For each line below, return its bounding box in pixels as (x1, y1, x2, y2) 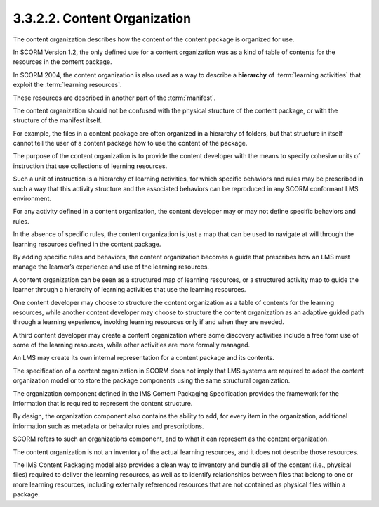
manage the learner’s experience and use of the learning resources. (13, 262, 210, 271)
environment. (13, 194, 52, 203)
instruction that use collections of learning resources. (13, 162, 168, 170)
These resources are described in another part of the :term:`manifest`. (13, 94, 216, 102)
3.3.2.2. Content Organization (13, 11, 192, 26)
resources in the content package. (13, 58, 112, 66)
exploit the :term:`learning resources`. (13, 81, 122, 89)
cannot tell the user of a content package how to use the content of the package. (13, 139, 248, 148)
